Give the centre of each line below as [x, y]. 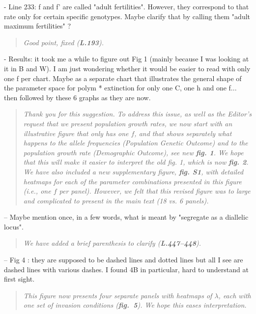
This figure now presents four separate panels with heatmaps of [118, 295]
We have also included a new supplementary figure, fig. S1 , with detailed [133, 171]
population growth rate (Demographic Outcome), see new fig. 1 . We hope [133, 152]
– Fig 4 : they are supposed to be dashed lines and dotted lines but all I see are [124, 260]
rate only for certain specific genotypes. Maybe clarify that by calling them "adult [127, 16]
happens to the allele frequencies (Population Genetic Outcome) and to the [136, 143]
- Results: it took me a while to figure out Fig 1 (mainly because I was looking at [127, 59]
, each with [235, 295]
